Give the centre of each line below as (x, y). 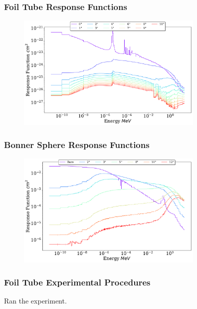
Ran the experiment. (35, 301)
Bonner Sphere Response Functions (77, 144)
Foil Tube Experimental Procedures (77, 282)
